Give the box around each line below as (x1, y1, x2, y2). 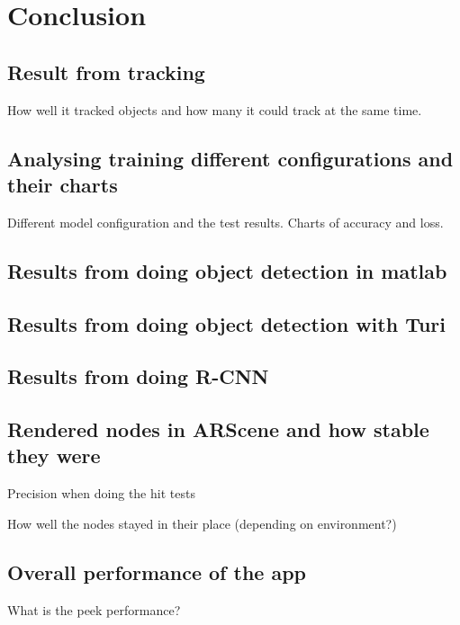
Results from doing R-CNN (7, 362, 269, 390)
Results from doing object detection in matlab (7, 256, 447, 284)
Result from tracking (7, 58, 205, 85)
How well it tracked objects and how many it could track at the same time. (7, 100, 422, 119)
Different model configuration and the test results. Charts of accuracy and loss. (7, 212, 444, 231)
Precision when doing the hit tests (7, 484, 195, 503)
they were (7, 442, 101, 469)
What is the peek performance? (7, 600, 181, 619)
